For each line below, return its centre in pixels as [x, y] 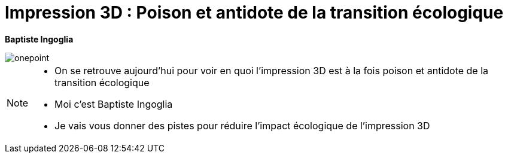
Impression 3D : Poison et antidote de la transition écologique [254, 13]
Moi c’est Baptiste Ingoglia [114, 104]
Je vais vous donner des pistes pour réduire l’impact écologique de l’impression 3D [242, 125]
